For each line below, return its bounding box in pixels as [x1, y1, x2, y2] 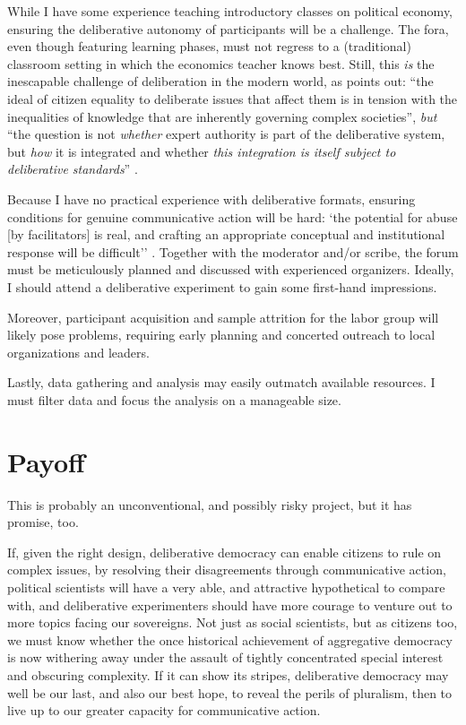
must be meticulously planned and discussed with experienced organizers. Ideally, [7, 260, 454, 279]
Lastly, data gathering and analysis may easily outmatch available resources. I [7, 373, 436, 392]
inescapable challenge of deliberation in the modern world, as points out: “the [7, 72, 434, 91]
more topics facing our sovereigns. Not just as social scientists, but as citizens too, [7, 613, 458, 632]
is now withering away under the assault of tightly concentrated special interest [7, 648, 444, 667]
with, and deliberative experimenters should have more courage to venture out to [7, 595, 453, 614]
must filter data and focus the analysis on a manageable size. [7, 390, 341, 409]
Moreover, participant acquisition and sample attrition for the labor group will [7, 307, 439, 326]
